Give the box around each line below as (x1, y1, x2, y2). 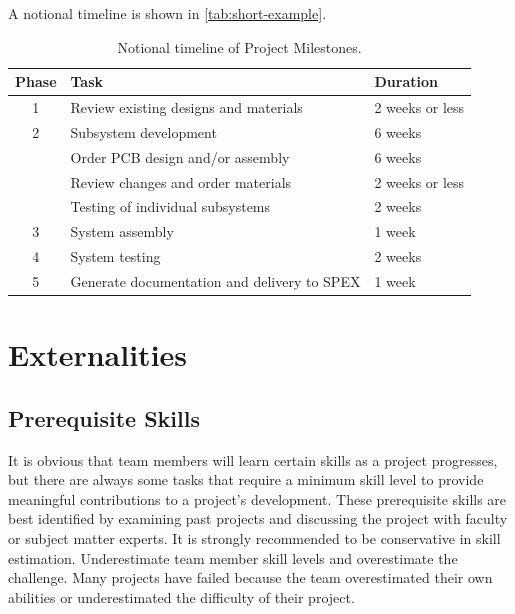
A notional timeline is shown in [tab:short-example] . (8, 3, 327, 23)
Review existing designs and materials (70, 97, 303, 118)
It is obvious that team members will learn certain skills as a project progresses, (8, 449, 498, 470)
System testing (70, 246, 161, 267)
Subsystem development (70, 121, 217, 142)
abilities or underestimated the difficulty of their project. (8, 586, 355, 607)
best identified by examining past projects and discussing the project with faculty (8, 508, 508, 529)
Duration (374, 71, 438, 92)
